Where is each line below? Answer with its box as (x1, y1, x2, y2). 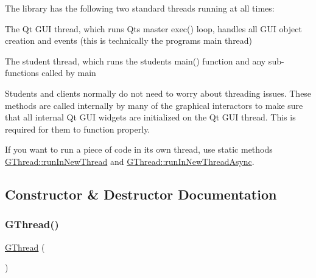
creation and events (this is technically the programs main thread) (5, 34, 253, 47)
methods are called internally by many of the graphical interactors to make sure (5, 99, 303, 111)
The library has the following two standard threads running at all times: (5, 2, 275, 14)
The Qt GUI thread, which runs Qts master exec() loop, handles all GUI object (5, 22, 302, 35)
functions (5, 66, 39, 79)
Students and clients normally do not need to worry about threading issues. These (5, 86, 312, 99)
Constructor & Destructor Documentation (5, 184, 277, 203)
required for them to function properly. (5, 122, 150, 135)
